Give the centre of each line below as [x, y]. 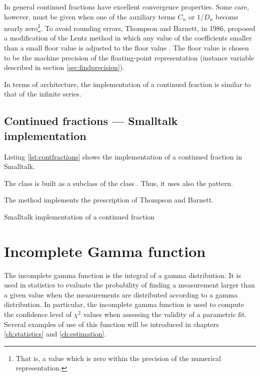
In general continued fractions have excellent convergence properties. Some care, [126, 6]
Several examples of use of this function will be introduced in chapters [111, 324]
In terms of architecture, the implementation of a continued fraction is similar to [127, 84]
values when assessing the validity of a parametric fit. [165, 314]
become [227, 16]
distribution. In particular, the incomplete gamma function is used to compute [124, 304]
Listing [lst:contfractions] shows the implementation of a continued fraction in [123, 156]
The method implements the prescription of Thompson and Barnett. [109, 200]
